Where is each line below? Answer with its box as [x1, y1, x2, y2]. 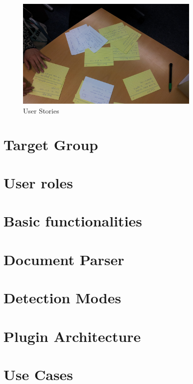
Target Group [3, 134, 98, 154]
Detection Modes [3, 288, 121, 308]
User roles [3, 173, 73, 193]
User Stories [23, 105, 59, 115]
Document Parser [3, 249, 124, 269]
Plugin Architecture [3, 326, 141, 346]
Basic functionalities [3, 211, 143, 231]
